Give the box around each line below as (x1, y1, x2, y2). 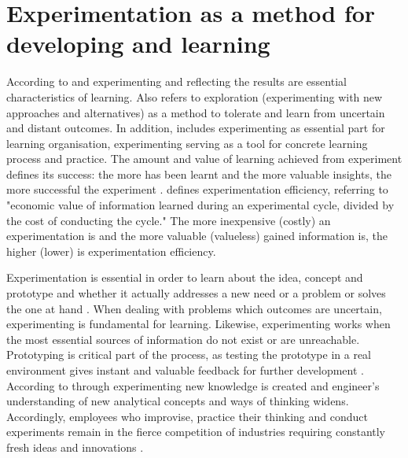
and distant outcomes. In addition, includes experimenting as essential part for (6, 120, 385, 136)
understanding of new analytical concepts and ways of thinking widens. (6, 393, 349, 409)
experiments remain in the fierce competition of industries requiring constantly (6, 423, 386, 440)
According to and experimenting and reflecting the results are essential (6, 73, 347, 90)
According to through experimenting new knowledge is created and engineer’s (6, 377, 380, 393)
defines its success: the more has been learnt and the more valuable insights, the (6, 165, 391, 182)
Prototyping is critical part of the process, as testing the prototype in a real (6, 346, 371, 363)
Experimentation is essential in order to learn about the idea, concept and (6, 269, 363, 286)
